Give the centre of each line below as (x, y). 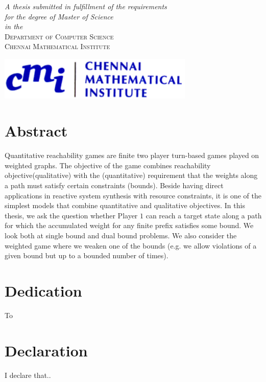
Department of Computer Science (59, 36)
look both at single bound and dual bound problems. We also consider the (121, 235)
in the (14, 26)
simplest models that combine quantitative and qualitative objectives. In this (125, 205)
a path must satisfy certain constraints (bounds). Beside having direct (114, 185)
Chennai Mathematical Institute (57, 46)
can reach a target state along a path (204, 215)
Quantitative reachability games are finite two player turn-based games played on (132, 155)
